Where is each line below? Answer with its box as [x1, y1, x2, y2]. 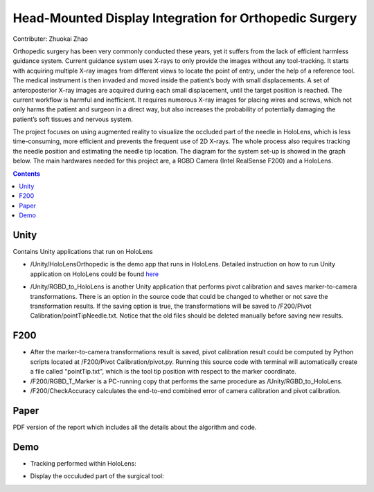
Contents [12, 170, 41, 178]
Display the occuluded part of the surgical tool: [30, 472, 164, 480]
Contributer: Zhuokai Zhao [12, 35, 88, 43]
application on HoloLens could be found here [30, 270, 159, 278]
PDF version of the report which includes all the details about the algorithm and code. [12, 423, 257, 431]
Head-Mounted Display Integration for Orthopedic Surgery [12, 10, 357, 26]
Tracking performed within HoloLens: [30, 459, 136, 467]
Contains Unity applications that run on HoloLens [12, 248, 153, 256]
